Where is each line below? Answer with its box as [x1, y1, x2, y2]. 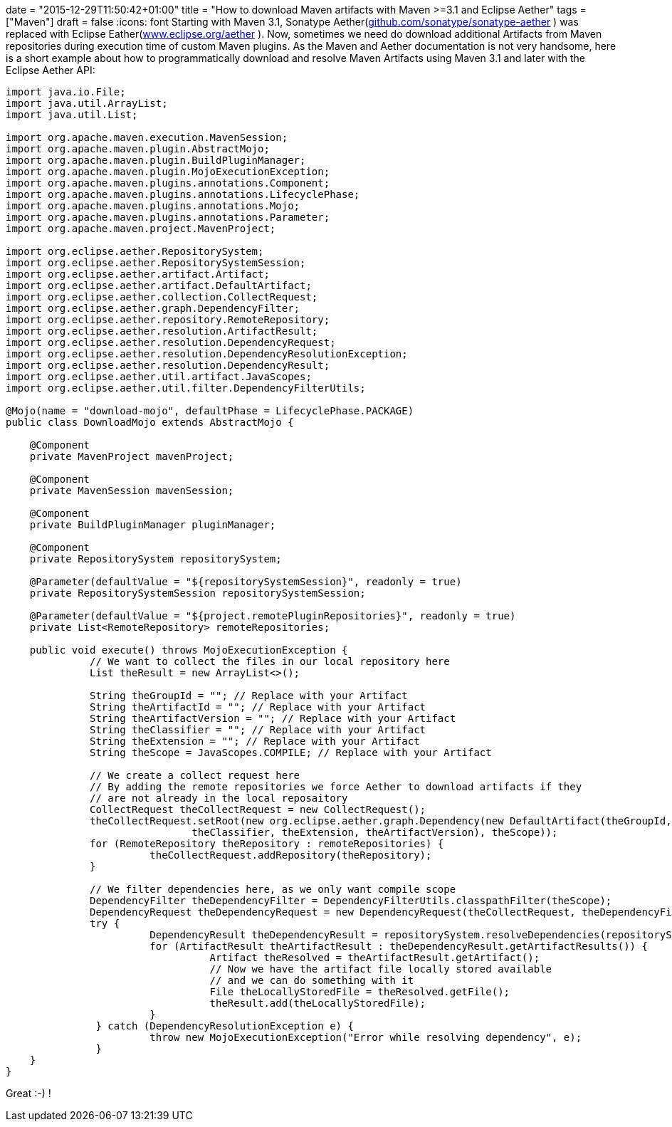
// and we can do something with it [209, 975, 414, 986]
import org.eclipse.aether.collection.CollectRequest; [6, 291, 318, 303]
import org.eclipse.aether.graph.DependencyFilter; [6, 303, 300, 314]
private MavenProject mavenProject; [29, 451, 234, 462]
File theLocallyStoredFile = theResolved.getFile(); [209, 986, 510, 997]
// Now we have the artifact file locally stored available [209, 963, 552, 975]
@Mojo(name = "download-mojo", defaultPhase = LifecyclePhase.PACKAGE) [6, 405, 414, 416]
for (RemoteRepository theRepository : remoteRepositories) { [90, 838, 444, 849]
